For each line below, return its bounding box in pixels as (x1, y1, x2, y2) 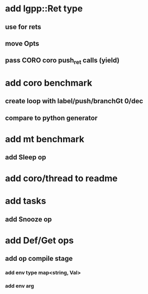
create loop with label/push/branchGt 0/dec (5, 97, 144, 105)
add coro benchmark (5, 77, 92, 88)
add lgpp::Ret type (5, 3, 83, 14)
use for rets (5, 23, 41, 31)
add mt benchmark (5, 133, 85, 145)
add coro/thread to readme (5, 173, 118, 184)
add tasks (5, 196, 46, 207)
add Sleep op (5, 153, 46, 162)
